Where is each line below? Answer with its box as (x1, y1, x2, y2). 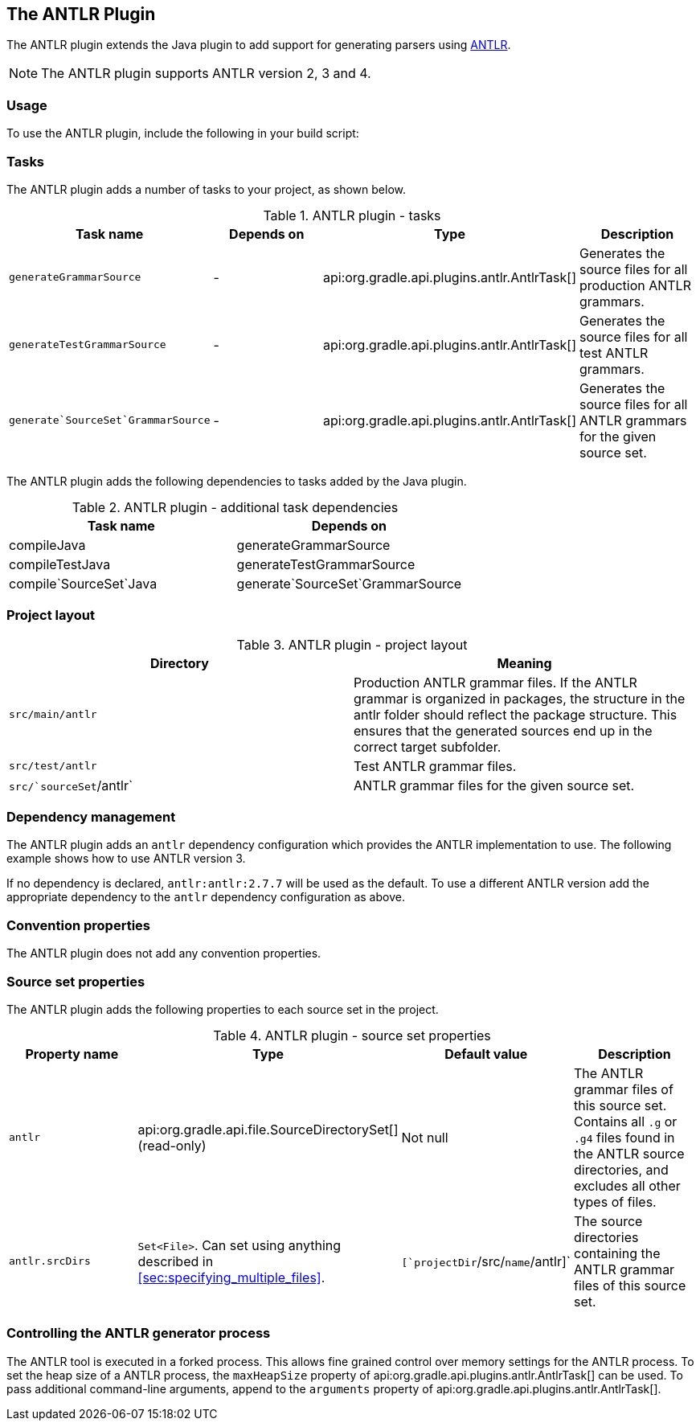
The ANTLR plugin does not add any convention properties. (6, 946, 321, 961)
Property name (25, 1045, 119, 1062)
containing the (574, 1245, 661, 1261)
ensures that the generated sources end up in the (354, 722, 653, 739)
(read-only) (137, 1137, 207, 1154)
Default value (444, 1045, 528, 1062)
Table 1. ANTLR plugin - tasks (263, 207, 441, 223)
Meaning (497, 654, 552, 671)
